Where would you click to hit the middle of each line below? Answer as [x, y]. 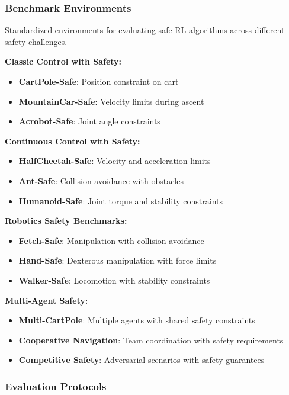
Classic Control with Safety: [63, 61]
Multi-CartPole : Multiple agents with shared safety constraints [137, 320]
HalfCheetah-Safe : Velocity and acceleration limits [115, 161]
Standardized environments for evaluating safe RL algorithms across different [145, 30]
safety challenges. [36, 41]
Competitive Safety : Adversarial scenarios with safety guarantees [142, 360]
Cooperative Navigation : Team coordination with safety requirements [151, 340]
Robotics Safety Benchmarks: [66, 221]
